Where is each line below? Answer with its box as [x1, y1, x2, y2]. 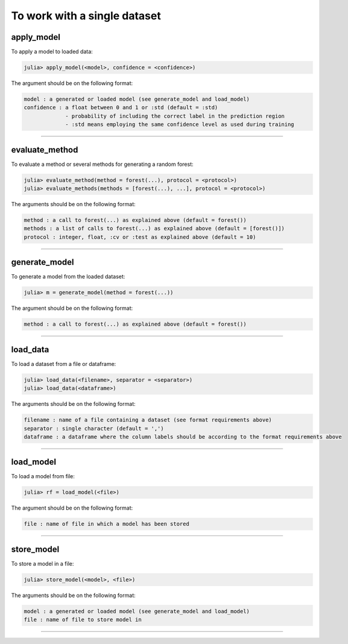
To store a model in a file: [11, 560, 74, 567]
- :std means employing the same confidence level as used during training [65, 121, 295, 128]
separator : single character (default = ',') [24, 425, 164, 432]
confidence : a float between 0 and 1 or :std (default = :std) [24, 104, 218, 111]
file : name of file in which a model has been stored [24, 520, 189, 528]
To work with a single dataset [11, 9, 161, 22]
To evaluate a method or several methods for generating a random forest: [11, 160, 194, 168]
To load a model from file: [11, 473, 75, 480]
